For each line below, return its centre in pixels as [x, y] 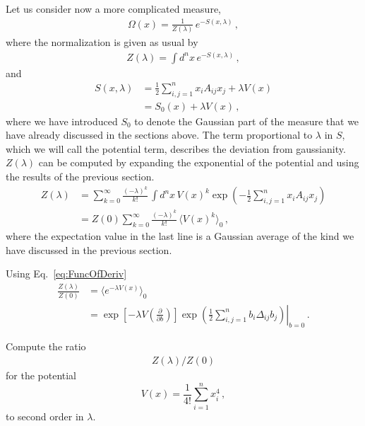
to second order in [45, 416]
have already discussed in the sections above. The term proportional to [159, 135]
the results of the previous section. [80, 176]
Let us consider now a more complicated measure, [113, 8]
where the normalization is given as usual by [102, 41]
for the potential [41, 375]
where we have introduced [62, 121]
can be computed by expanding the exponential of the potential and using [199, 162]
